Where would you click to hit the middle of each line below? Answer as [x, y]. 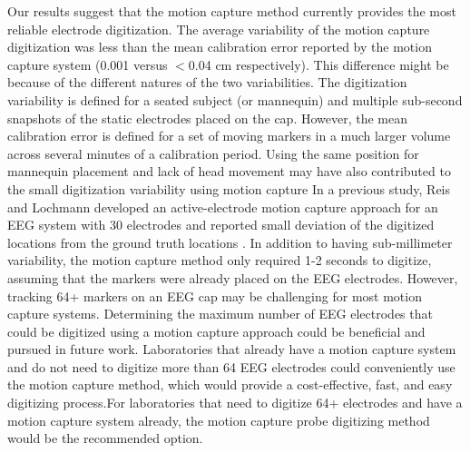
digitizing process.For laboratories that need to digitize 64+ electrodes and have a [235, 403]
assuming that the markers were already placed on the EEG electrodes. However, [233, 277]
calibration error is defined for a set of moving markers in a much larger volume [229, 136]
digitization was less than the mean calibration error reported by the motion [220, 47]
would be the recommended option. [105, 438]
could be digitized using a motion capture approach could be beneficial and [216, 331]
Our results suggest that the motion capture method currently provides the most [232, 11]
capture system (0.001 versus [88, 64]
